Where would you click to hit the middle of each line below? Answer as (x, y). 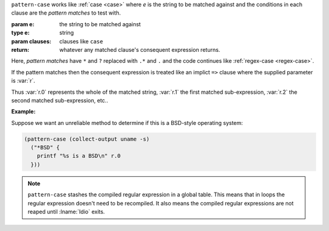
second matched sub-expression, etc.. (60, 100)
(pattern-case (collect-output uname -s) (87, 139)
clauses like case (81, 41)
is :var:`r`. (23, 81)
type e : (20, 33)
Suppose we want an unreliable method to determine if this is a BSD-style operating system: (127, 123)
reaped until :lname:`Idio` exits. (66, 211)
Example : (23, 112)
